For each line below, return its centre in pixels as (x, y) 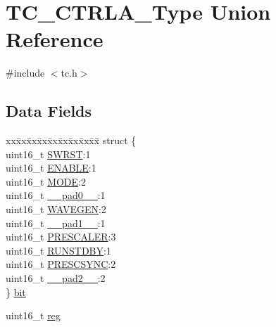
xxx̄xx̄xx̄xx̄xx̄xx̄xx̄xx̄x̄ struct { (71, 140)
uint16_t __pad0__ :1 (56, 195)
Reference (55, 39)
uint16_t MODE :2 (46, 181)
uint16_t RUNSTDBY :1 (58, 250)
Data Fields (49, 111)
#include (25, 73)
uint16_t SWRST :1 (48, 154)
